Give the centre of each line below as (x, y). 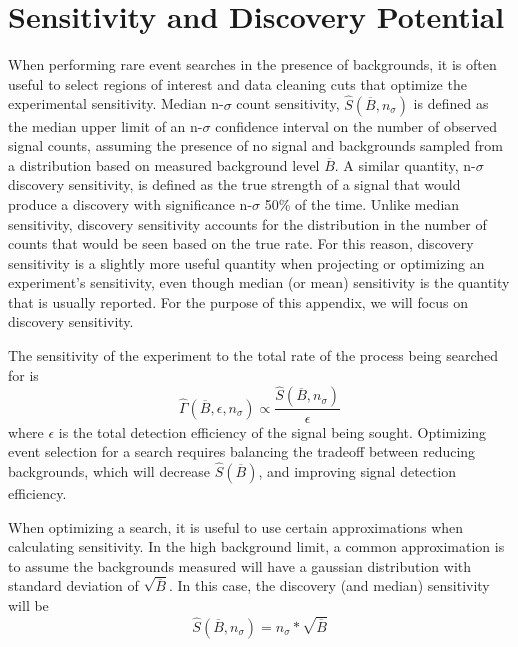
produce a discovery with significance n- (130, 203)
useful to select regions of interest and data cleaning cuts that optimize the (237, 83)
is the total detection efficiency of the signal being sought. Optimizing (272, 431)
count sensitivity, (288, 103)
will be (28, 604)
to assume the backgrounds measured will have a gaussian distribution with (240, 565)
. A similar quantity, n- (405, 164)
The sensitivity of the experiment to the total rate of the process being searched (253, 355)
